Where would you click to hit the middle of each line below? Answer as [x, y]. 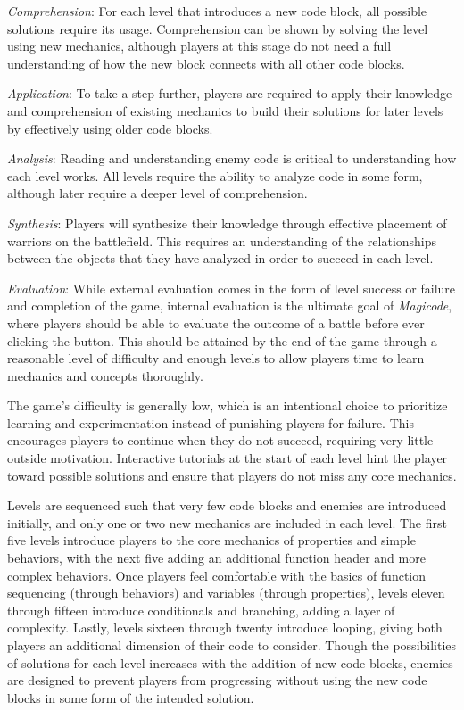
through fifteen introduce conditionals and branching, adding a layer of [201, 610]
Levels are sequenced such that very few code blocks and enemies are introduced [227, 505]
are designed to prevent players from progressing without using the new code [217, 680]
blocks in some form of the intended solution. [131, 697]
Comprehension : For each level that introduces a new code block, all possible [217, 11]
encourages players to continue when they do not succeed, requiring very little [220, 440]
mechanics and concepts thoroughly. [105, 375]
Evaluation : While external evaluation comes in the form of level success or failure [232, 288]
